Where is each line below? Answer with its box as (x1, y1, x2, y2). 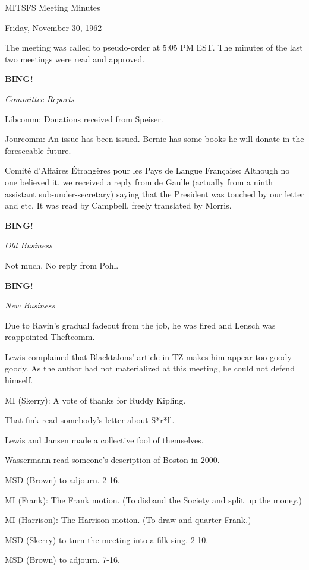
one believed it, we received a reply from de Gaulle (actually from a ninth (5, 175, 273, 188)
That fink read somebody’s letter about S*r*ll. (5, 414, 175, 426)
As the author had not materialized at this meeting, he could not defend (31, 362, 295, 374)
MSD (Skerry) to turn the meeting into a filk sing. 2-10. (5, 533, 209, 546)
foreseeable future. (5, 144, 71, 156)
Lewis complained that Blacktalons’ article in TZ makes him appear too (5, 350, 267, 363)
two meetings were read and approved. (5, 52, 145, 65)
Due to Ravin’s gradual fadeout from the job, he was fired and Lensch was (5, 319, 276, 331)
